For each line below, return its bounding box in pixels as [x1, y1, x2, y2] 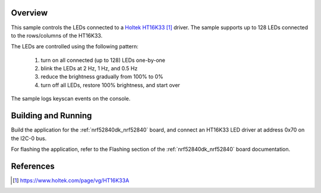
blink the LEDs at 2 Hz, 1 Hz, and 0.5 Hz [40, 65, 138, 72]
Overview [11, 8, 48, 18]
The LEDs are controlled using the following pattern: [11, 43, 139, 50]
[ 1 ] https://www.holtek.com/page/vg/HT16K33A [12, 176, 130, 184]
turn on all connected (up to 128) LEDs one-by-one [40, 57, 166, 64]
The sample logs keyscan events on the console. [11, 95, 131, 102]
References [11, 161, 55, 171]
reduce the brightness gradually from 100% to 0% [40, 73, 163, 80]
